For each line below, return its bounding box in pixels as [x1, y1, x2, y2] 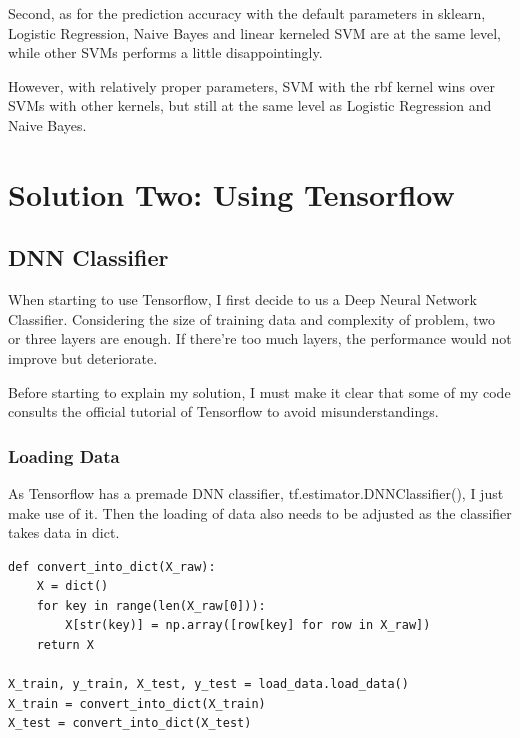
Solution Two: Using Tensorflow [8, 173, 455, 214]
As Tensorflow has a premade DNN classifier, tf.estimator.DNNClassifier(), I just [8, 482, 504, 503]
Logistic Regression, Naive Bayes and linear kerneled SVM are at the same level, [8, 22, 501, 43]
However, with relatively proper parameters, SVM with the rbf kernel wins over [8, 75, 496, 96]
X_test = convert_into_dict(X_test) [8, 716, 252, 731]
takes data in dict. [8, 522, 120, 543]
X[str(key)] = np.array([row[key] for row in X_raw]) [65, 618, 431, 633]
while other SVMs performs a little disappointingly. [8, 42, 323, 63]
